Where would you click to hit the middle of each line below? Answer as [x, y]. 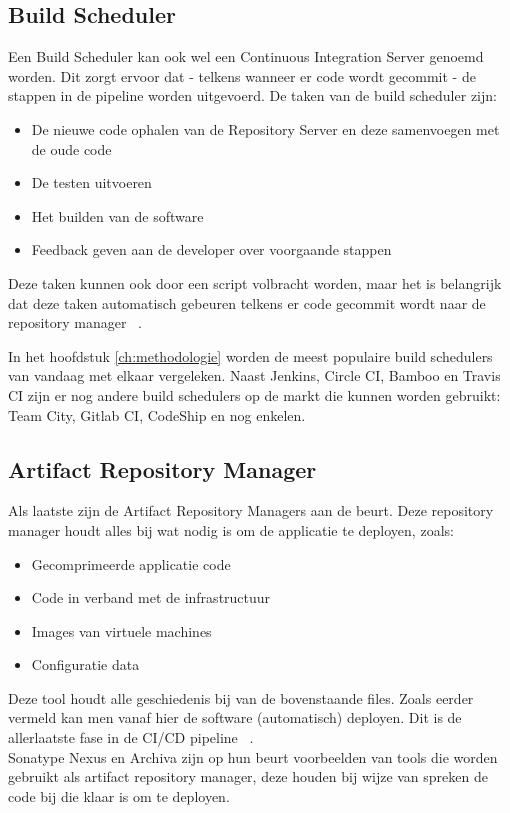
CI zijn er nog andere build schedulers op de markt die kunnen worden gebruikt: [254, 394]
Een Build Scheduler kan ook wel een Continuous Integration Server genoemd [246, 56]
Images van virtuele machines [121, 630]
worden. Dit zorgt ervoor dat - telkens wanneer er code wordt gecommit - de [242, 75]
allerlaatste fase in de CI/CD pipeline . [131, 737]
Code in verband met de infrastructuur [151, 597]
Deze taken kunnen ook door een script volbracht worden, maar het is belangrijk [255, 282]
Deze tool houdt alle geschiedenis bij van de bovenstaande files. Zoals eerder [241, 697]
